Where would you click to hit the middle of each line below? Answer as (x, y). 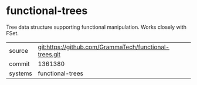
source (18, 50)
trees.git (49, 54)
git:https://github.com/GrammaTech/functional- (104, 47)
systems (21, 73)
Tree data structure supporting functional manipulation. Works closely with (96, 27)
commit (19, 64)
